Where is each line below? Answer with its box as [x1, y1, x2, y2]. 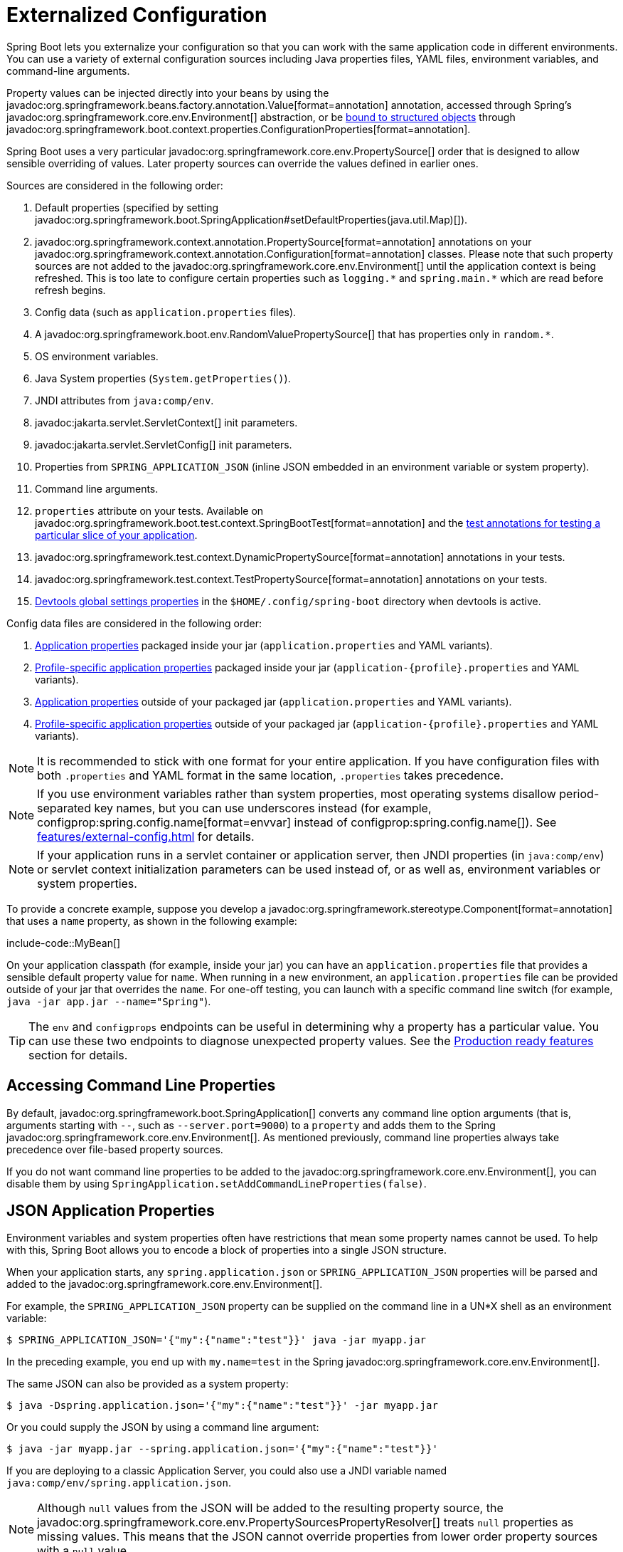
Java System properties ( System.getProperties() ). [35, 372, 291, 384]
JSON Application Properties [6, 1202, 215, 1220]
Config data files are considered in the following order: [6, 617, 262, 629]
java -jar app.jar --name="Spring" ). [6, 995, 211, 1007]
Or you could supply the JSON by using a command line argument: [6, 1421, 319, 1434]
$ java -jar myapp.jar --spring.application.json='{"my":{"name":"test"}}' [6, 1443, 438, 1455]
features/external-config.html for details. [37, 829, 255, 844]
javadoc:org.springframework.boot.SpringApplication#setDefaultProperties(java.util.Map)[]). [35, 213, 468, 226]
